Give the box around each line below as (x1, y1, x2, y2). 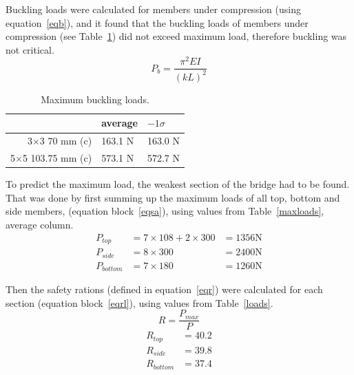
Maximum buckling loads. (41, 92, 149, 106)
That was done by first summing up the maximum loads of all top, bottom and (6, 190, 340, 204)
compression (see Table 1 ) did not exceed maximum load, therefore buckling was (6, 29, 347, 43)
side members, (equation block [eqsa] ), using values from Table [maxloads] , (6, 204, 324, 218)
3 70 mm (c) (39, 133, 92, 148)
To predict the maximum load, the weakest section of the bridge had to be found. (6, 177, 350, 191)
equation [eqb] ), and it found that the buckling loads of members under (6, 15, 309, 30)
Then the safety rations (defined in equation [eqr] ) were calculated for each (6, 282, 323, 297)
